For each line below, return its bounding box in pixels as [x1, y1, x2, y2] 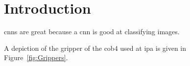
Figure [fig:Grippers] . [4, 52, 68, 63]
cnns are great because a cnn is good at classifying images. [4, 26, 180, 37]
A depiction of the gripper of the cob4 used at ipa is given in [4, 43, 187, 53]
